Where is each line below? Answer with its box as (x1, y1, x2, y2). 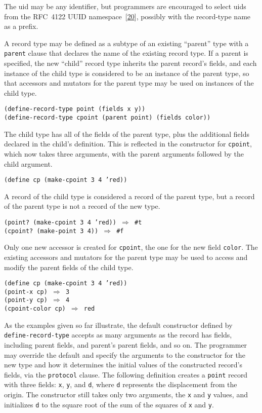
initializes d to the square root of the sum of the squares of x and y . (4, 399, 214, 409)
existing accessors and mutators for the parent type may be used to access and (4, 251, 248, 262)
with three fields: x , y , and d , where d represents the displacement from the (4, 379, 237, 390)
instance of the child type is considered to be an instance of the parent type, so (4, 67, 249, 78)
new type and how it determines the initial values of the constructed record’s (4, 359, 243, 370)
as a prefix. (4, 21, 38, 31)
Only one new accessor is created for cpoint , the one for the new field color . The (4, 242, 258, 252)
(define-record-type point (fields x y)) (4, 105, 146, 113)
